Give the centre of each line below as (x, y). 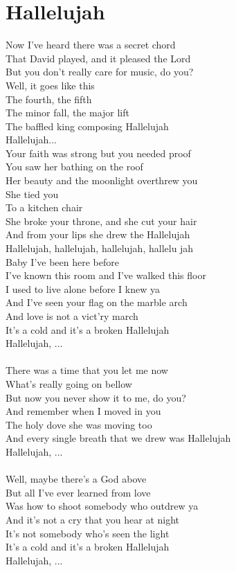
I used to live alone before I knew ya (83, 288)
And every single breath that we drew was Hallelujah (118, 438)
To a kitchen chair (44, 207)
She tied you (32, 194)
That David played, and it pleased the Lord (98, 58)
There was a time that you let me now (87, 370)
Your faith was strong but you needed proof (98, 153)
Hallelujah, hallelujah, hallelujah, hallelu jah (100, 248)
